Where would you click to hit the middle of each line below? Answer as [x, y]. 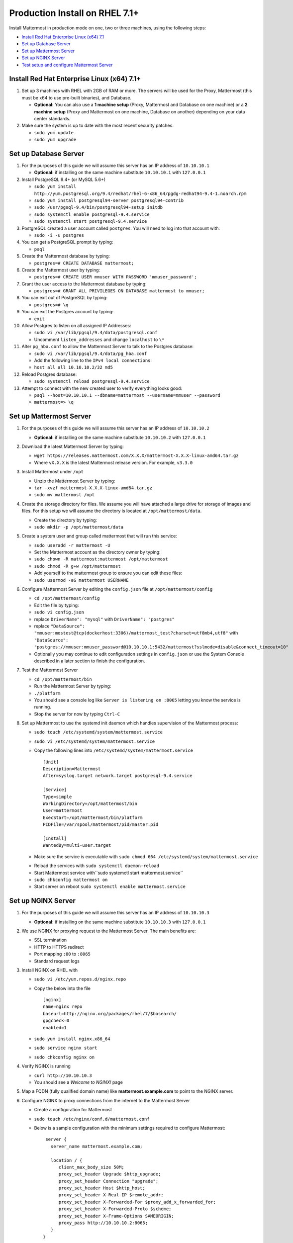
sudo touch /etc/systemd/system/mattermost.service [98, 732]
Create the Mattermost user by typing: [61, 270]
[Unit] [51, 762]
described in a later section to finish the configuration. [90, 661]
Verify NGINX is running [46, 1066]
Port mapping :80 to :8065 [62, 954]
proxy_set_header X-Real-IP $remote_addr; [111, 1195]
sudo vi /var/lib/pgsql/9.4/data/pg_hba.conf [91, 354]
